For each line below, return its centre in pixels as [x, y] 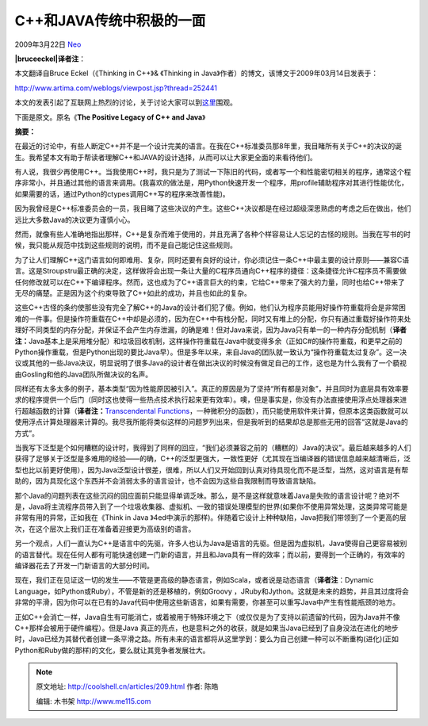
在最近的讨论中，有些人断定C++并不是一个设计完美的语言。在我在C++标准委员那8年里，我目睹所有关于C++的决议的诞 [208, 146]
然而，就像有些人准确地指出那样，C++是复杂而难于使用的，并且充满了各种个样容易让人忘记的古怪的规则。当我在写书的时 [213, 235]
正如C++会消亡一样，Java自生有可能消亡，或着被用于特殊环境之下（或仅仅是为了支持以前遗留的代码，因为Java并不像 [207, 617]
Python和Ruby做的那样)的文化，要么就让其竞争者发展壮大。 [112, 650]
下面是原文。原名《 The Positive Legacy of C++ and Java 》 [110, 117]
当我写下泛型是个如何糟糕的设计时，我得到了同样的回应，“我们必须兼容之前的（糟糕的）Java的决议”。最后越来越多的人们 [213, 448]
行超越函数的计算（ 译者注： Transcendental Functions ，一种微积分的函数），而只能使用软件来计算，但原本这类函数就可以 [211, 411]
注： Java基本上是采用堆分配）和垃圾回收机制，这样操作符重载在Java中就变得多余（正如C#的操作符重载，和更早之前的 [208, 341]
